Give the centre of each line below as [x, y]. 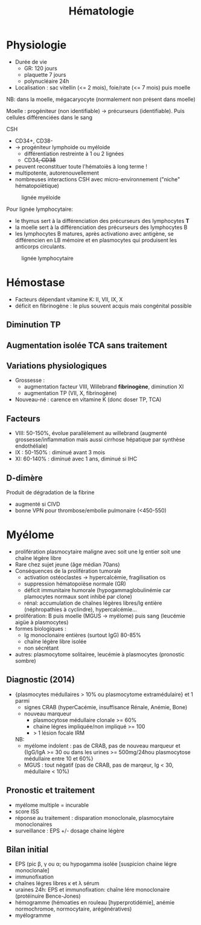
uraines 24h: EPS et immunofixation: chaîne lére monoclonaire [92, 890]
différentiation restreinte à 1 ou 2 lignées [74, 153]
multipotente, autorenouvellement [57, 173]
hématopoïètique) [37, 185]
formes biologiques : [40, 629]
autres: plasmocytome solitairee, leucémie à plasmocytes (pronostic [100, 654]
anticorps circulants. [40, 247]
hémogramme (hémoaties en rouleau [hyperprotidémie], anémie [95, 903]
